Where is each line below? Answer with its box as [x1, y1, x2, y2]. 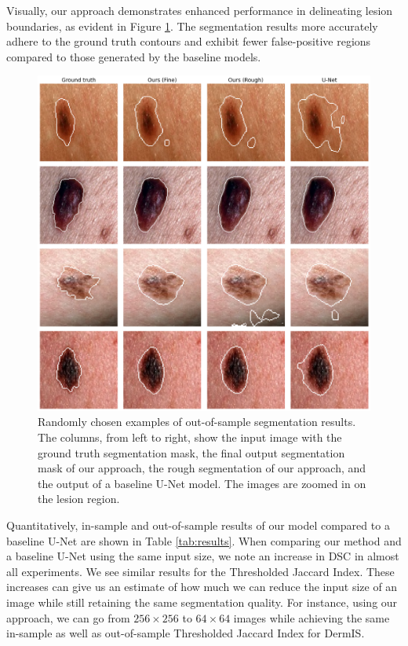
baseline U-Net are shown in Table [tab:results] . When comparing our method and [6, 532, 402, 549]
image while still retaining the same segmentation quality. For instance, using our [6, 593, 398, 610]
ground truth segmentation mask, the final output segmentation [38, 444, 345, 461]
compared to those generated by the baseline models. [6, 48, 261, 64]
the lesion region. [38, 490, 120, 507]
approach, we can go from [6, 609, 130, 626]
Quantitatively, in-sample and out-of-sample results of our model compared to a [6, 517, 390, 534]
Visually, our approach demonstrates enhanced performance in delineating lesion [6, 2, 393, 18]
